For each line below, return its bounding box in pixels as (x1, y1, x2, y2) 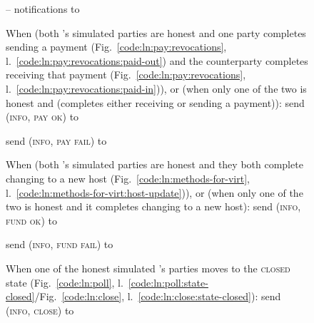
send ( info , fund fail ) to (6, 237, 113, 252)
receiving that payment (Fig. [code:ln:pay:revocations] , (6, 67, 246, 82)
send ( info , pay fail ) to (6, 133, 107, 148)
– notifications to (6, 1, 80, 16)
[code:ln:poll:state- (128, 275, 208, 289)
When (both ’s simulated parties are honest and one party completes (6, 25, 306, 40)
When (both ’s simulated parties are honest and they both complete (6, 157, 303, 172)
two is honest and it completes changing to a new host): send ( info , (6, 199, 301, 214)
